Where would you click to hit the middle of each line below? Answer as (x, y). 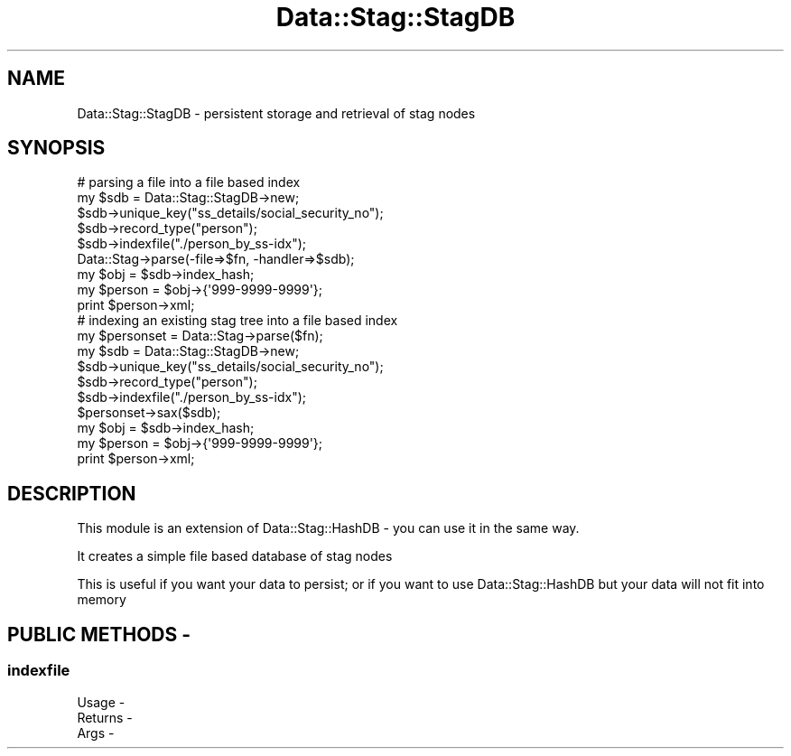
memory (102, 600)
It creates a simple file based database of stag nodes (235, 556)
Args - (96, 733)
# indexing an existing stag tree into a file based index (237, 321)
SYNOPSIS (56, 148)
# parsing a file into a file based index (189, 182)
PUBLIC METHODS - (99, 634)
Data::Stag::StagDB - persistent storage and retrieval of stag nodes (276, 113)
